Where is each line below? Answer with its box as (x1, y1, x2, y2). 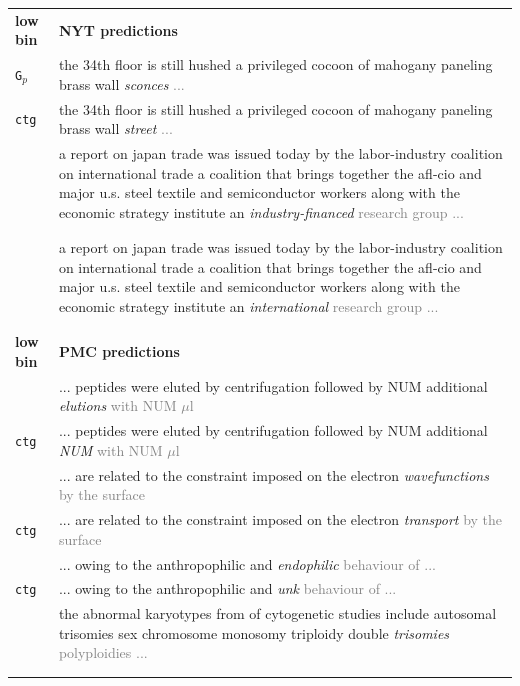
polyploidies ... (58, 642, 148, 663)
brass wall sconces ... (58, 73, 185, 94)
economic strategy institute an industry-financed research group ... (58, 201, 464, 222)
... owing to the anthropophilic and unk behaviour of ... (58, 578, 397, 599)
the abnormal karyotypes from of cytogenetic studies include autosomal (58, 603, 497, 624)
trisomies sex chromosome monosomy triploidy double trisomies (58, 622, 450, 643)
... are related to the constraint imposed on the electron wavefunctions (58, 464, 489, 485)
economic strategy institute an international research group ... (58, 295, 439, 316)
